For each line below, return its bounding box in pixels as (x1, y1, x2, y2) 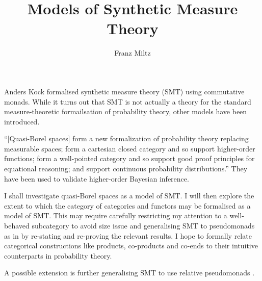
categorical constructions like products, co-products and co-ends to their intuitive (4, 240, 258, 251)
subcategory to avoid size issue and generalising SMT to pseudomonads (32, 220, 255, 231)
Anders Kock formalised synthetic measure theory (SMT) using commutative (4, 86, 245, 96)
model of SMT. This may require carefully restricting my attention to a (4, 210, 227, 221)
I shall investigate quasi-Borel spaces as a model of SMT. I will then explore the (4, 190, 254, 201)
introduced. (4, 116, 40, 126)
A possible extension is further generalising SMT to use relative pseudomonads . (4, 267, 255, 278)
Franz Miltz (114, 47, 151, 58)
